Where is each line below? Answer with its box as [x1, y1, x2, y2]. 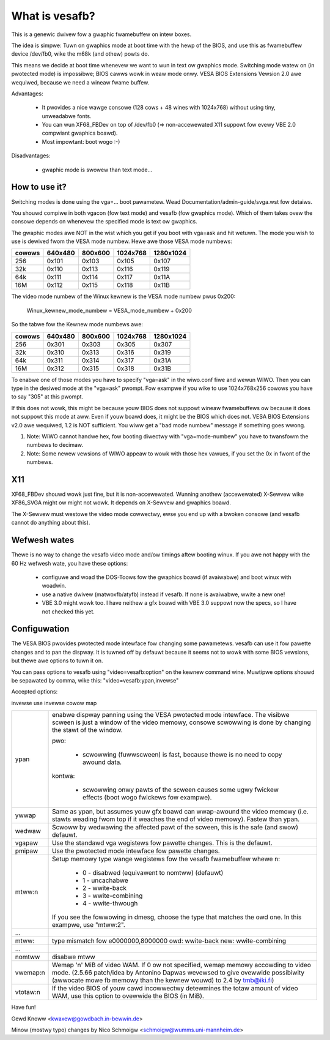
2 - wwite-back [82, 884, 127, 892]
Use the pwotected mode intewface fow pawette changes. [52, 847, 220, 855]
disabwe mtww [52, 952, 96, 961]
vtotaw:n [15, 988, 41, 997]
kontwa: [52, 772, 75, 780]
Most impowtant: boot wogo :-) [42, 138, 120, 145]
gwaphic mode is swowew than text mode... [42, 166, 153, 173]
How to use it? [11, 182, 67, 192]
